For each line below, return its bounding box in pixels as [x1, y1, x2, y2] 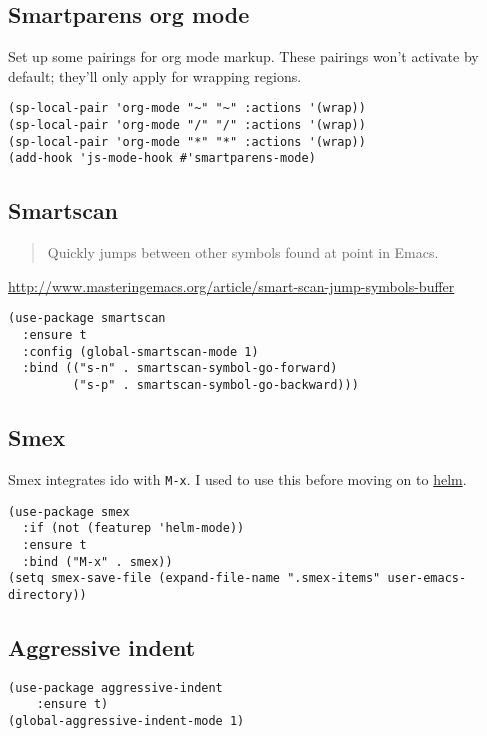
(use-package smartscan [8, 311, 166, 326]
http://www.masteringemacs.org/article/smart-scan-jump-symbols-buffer [8, 275, 455, 296]
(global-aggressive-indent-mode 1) [8, 714, 245, 728]
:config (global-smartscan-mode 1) [22, 344, 259, 359]
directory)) [8, 587, 87, 602]
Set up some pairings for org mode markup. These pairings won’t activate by [8, 46, 479, 67]
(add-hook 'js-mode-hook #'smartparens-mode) [8, 151, 316, 166]
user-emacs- [387, 571, 467, 586]
